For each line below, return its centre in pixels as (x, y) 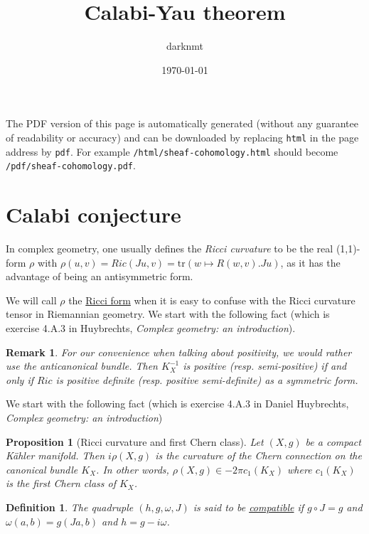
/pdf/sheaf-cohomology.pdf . (71, 165)
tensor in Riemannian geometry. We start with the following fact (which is (168, 314)
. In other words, (133, 469)
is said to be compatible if (248, 507)
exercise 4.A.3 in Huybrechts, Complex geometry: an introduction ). (151, 327)
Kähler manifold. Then (55, 455)
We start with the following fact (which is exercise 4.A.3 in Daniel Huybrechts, (177, 404)
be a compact (333, 441)
